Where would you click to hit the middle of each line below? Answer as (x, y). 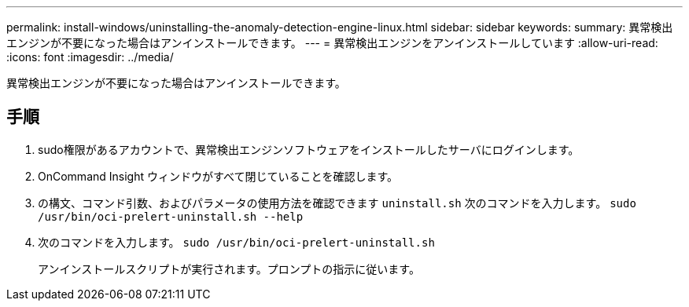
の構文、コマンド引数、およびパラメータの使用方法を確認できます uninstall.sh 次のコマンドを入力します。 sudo (337, 203)
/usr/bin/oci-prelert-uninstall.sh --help (171, 216)
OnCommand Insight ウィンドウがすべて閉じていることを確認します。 (218, 176)
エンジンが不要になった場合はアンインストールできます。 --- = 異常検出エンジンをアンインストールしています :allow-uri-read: (332, 43)
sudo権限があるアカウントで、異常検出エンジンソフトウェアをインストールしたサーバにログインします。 (309, 149)
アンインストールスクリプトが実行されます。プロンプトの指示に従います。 (229, 269)
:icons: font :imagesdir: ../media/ (90, 57)
